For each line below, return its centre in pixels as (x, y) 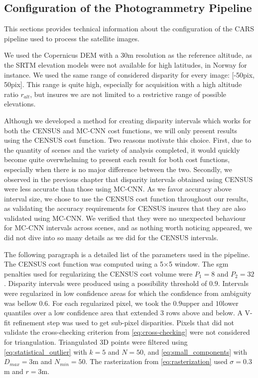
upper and (198, 303)
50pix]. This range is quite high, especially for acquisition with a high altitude (123, 84)
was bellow (20, 303)
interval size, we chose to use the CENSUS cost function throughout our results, (126, 198)
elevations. (20, 104)
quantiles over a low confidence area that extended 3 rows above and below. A (123, 313)
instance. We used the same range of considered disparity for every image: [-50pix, (129, 74)
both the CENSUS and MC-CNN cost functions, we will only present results (121, 130)
